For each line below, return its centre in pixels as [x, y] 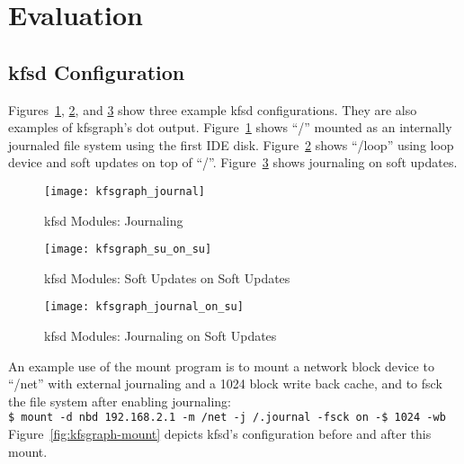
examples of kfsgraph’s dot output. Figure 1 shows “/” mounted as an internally [230, 127]
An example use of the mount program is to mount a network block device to [221, 366]
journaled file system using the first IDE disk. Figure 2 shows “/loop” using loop [231, 144]
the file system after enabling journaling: [120, 401]
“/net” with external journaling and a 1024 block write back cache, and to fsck [225, 384]
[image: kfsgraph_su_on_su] [128, 250]
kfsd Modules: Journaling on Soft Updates [161, 336]
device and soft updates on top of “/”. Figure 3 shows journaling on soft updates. [233, 162]
